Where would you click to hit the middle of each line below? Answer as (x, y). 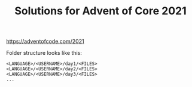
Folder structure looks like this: (44, 53)
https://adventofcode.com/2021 (45, 41)
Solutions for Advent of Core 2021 (100, 11)
